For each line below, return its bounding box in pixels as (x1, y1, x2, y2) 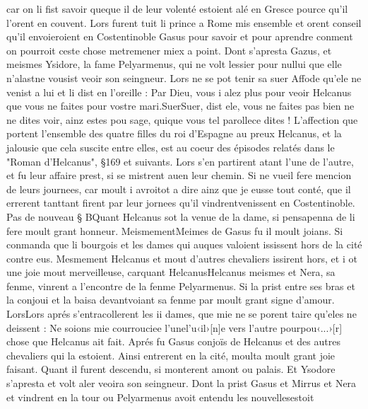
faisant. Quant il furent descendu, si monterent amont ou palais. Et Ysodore (6, 362, 336, 376)
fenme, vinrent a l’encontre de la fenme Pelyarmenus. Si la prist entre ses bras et (6, 278, 355, 293)
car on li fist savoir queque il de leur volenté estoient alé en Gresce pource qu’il (6, 1, 348, 16)
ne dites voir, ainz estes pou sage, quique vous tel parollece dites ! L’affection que (6, 112, 358, 127)
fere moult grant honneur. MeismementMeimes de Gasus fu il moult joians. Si (6, 223, 343, 238)
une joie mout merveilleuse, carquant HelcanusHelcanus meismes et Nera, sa (6, 265, 336, 280)
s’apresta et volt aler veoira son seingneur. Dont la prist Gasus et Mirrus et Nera (6, 376, 357, 391)
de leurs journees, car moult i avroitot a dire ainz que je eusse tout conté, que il (6, 181, 351, 196)
